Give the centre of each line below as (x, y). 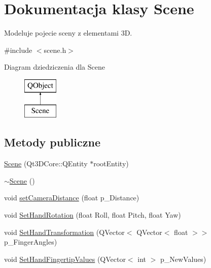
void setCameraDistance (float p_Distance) (72, 198)
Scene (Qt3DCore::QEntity (46, 163)
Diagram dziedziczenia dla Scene (55, 67)
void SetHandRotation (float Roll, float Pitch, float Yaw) (93, 215)
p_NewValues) (183, 259)
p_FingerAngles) (31, 242)
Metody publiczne (52, 142)
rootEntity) (111, 163)
